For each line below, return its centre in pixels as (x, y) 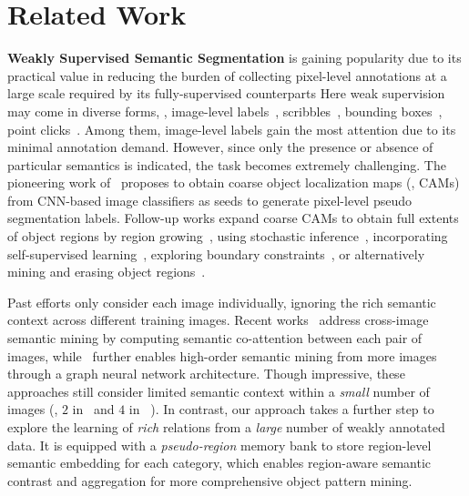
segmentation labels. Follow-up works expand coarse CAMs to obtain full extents (233, 218)
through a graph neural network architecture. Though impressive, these (206, 374)
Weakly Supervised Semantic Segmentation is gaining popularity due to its (234, 58)
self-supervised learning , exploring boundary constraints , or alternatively (216, 253)
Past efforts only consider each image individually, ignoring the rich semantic (222, 302)
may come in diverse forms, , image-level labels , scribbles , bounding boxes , (225, 111)
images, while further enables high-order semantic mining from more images (222, 355)
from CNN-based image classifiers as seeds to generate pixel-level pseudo (209, 200)
